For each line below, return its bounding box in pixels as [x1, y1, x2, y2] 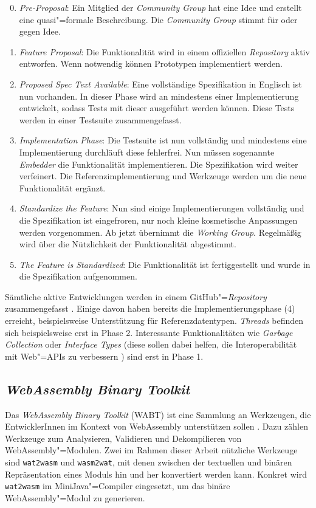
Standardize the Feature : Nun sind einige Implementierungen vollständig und [19, 202, 304, 215]
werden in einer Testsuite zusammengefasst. [19, 113, 182, 126]
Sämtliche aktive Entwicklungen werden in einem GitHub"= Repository [5, 290, 267, 303]
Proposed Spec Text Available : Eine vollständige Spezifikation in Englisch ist [19, 77, 302, 90]
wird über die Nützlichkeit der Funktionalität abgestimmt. [19, 238, 236, 250]
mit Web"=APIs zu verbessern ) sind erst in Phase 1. [5, 349, 204, 362]
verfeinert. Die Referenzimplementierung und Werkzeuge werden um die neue [19, 170, 307, 182]
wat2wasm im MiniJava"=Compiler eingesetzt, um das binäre [5, 479, 230, 492]
